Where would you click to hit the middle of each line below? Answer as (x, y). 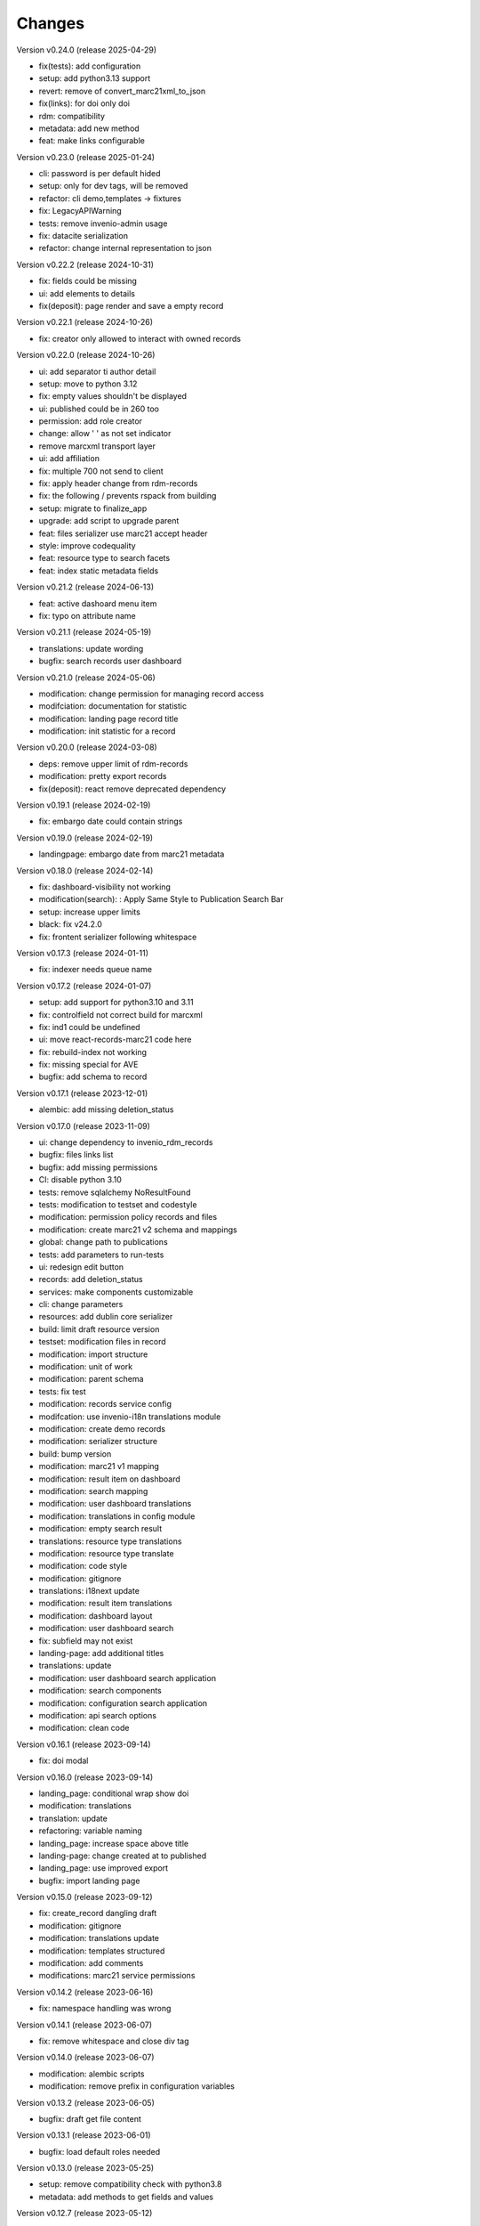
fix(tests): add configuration (90, 66)
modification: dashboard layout (96, 1615)
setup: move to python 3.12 (88, 384)
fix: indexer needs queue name (96, 970)
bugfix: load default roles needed (100, 2151)
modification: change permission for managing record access (151, 694)
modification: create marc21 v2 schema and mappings (138, 1230)
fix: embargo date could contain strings (111, 821)
